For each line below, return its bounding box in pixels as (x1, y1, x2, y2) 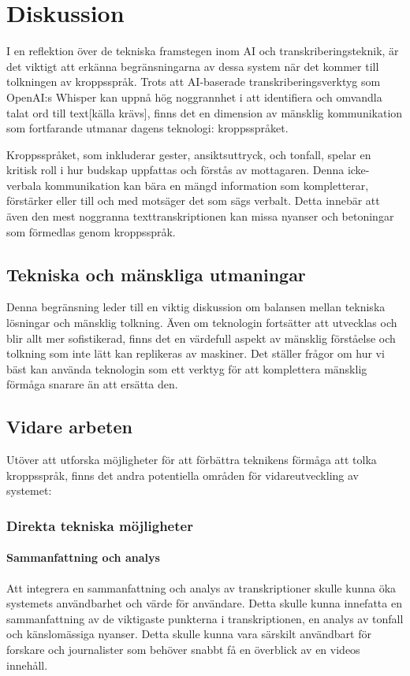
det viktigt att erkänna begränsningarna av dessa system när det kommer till (6, 58, 379, 74)
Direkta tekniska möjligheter (6, 515, 193, 535)
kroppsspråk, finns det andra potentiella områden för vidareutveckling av (6, 466, 359, 483)
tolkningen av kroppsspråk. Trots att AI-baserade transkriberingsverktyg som (6, 73, 381, 90)
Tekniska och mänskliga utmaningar (6, 262, 306, 286)
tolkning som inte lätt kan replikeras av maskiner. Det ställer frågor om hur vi (6, 345, 385, 362)
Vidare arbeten (6, 414, 132, 439)
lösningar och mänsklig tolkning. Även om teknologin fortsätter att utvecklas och (6, 314, 397, 331)
